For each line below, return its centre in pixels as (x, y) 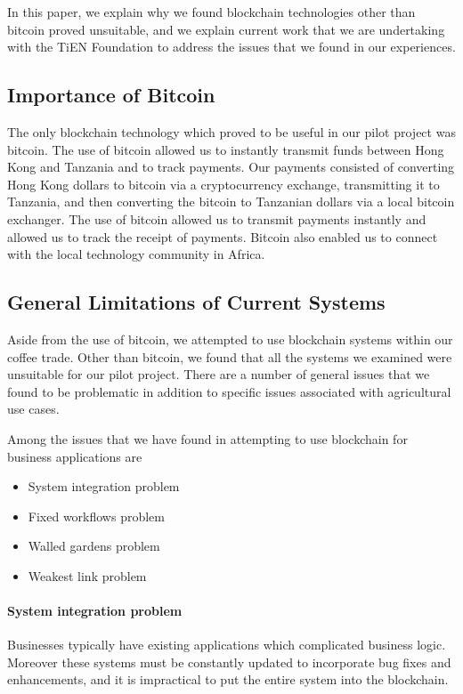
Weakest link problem (87, 575)
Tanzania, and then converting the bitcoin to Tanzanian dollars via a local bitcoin (231, 202)
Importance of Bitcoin (111, 95)
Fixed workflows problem (96, 516)
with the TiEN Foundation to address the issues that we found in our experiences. (231, 47)
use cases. (33, 409)
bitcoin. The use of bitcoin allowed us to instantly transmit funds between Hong (226, 149)
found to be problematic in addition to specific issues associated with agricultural (229, 391)
